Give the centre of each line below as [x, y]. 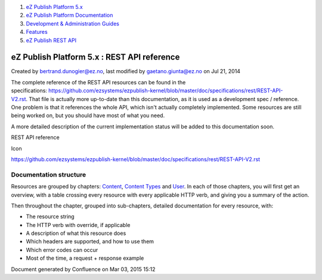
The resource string [50, 216]
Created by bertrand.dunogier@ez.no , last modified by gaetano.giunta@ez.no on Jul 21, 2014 [126, 71]
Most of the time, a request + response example [85, 258]
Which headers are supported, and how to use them [90, 241]
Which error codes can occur [62, 250]
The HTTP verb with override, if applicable [78, 225]
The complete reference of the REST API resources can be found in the [98, 82]
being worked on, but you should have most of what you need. [88, 115]
